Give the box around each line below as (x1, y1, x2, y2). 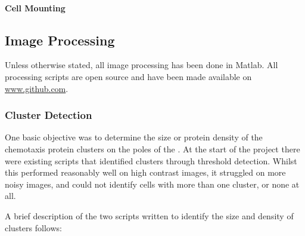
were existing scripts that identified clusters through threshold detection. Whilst (5, 154, 297, 167)
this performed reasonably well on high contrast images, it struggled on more (5, 166, 286, 179)
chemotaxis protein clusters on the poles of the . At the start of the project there (5, 142, 300, 155)
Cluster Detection (5, 108, 92, 122)
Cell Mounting (5, 1, 66, 14)
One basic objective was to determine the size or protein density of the (5, 131, 263, 143)
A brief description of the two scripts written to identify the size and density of (5, 209, 294, 222)
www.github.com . (5, 82, 69, 94)
